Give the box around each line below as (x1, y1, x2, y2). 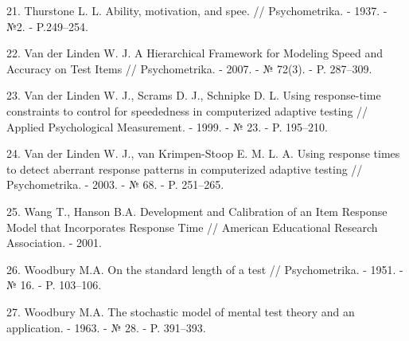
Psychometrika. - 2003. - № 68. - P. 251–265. (6, 176, 224, 193)
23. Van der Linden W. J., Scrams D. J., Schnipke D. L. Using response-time (6, 87, 381, 104)
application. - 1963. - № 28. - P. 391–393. (6, 319, 206, 335)
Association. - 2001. (6, 234, 102, 251)
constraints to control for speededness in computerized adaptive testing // (6, 102, 368, 119)
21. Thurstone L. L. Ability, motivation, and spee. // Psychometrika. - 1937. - (6, 2, 388, 18)
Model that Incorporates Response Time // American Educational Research (6, 218, 378, 235)
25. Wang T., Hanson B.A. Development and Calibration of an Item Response (6, 202, 388, 219)
